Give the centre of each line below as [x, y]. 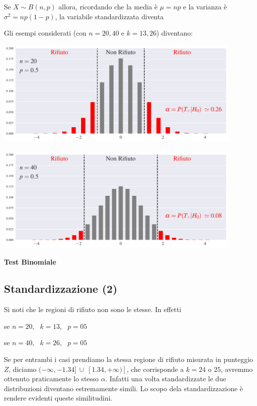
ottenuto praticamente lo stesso [51, 379]
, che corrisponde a [155, 369]
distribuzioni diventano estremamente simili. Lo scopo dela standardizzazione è [124, 388]
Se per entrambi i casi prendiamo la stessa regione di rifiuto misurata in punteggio [128, 359]
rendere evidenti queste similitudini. [58, 398]
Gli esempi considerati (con [45, 33]
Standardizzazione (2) [61, 289]
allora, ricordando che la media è [108, 6]
